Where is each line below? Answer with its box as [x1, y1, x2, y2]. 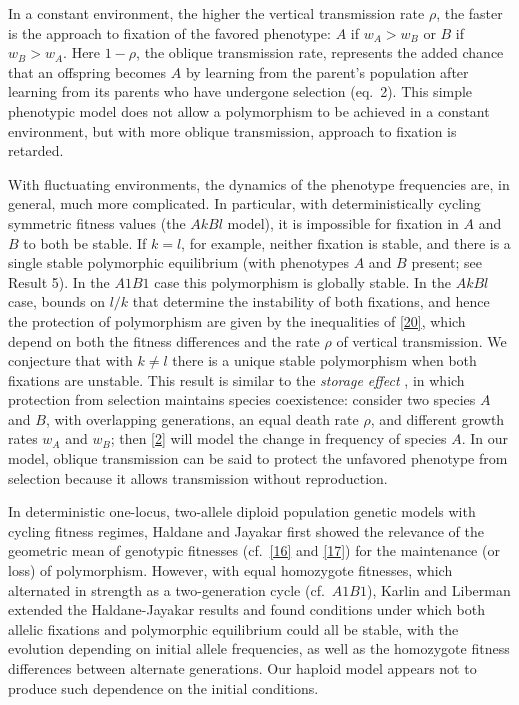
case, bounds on [8, 291, 105, 312]
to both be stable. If [23, 232, 147, 253]
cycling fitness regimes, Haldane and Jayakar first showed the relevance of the [8, 520, 484, 541]
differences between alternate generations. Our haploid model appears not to [8, 658, 477, 678]
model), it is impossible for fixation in [227, 212, 459, 233]
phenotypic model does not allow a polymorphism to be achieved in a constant [8, 100, 490, 121]
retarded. [8, 140, 64, 161]
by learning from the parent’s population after [185, 61, 469, 82]
